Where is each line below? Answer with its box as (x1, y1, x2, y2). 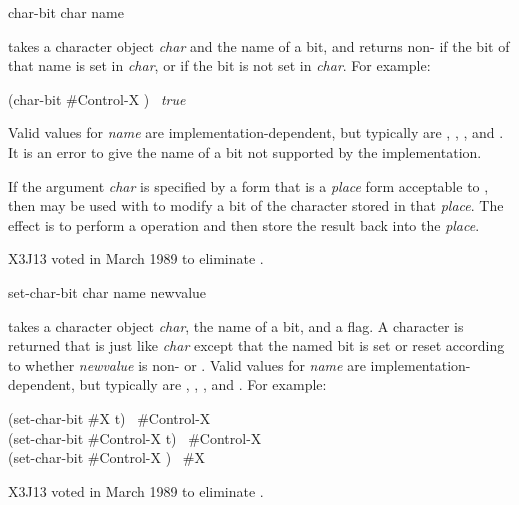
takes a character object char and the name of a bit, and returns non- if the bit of (8, 35, 510, 56)
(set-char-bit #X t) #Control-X (8, 407, 211, 428)
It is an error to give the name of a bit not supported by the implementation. (8, 141, 482, 162)
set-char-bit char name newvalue (8, 281, 207, 302)
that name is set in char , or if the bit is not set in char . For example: (8, 55, 431, 76)
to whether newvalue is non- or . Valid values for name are (8, 354, 366, 375)
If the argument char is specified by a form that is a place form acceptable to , (8, 175, 489, 196)
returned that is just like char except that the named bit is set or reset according (8, 335, 505, 356)
